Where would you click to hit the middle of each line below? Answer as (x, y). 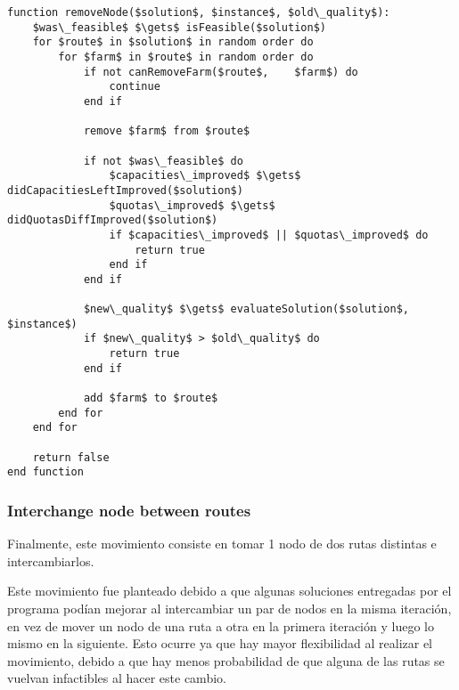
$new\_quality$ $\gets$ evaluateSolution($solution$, (246, 309)
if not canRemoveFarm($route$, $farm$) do (221, 72)
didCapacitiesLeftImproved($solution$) (125, 190)
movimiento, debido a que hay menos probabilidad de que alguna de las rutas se (226, 660)
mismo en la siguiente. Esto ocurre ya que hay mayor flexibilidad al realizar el (220, 643)
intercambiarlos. (51, 560)
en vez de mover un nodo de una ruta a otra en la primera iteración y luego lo (221, 625)
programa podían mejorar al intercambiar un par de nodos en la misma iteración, (229, 608)
